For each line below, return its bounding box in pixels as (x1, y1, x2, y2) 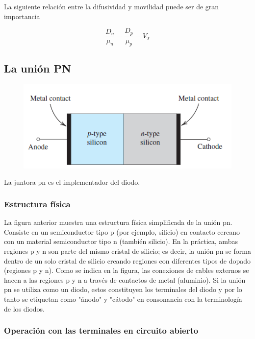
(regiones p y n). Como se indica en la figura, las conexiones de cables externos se (4, 265, 249, 275)
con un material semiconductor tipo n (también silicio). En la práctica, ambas (4, 236, 238, 246)
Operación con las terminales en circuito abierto (4, 324, 199, 337)
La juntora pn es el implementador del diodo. (4, 177, 140, 187)
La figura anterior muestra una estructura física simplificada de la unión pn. (4, 217, 232, 227)
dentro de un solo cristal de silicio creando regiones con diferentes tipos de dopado (4, 255, 251, 266)
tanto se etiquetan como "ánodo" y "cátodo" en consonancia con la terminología (4, 294, 242, 304)
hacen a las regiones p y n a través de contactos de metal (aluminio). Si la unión (4, 274, 246, 285)
